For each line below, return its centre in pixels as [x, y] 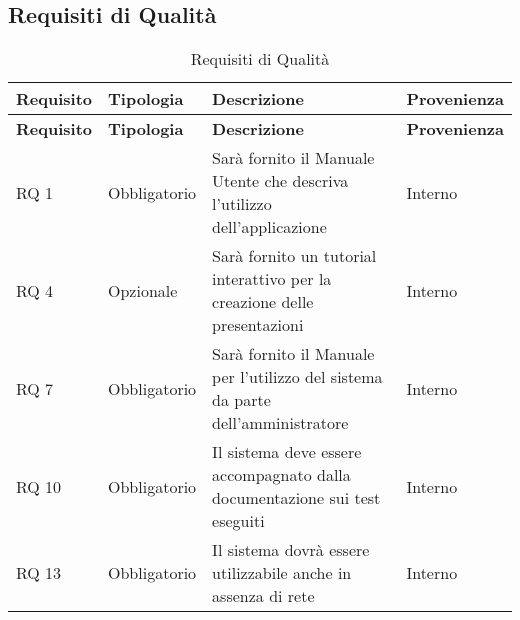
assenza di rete [263, 596]
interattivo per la [272, 279]
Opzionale [143, 290]
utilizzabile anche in [282, 573]
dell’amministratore [280, 423]
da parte [241, 400]
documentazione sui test [296, 498]
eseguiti [238, 521]
